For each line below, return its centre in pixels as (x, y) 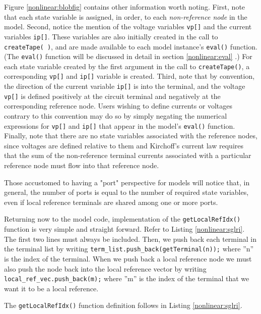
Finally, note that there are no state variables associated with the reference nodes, (131, 136)
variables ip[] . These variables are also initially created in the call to (111, 36)
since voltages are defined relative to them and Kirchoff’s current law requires (124, 145)
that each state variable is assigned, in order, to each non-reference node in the (126, 16)
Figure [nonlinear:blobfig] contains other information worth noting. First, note (125, 7)
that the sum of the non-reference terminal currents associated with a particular (128, 155)
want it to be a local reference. (51, 288)
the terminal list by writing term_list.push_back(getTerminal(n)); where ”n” (129, 249)
